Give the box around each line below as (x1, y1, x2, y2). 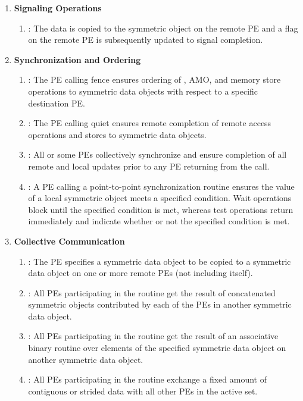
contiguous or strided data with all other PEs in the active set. (28, 384, 258, 397)
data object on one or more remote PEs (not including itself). (28, 267, 253, 279)
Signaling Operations (14, 2, 102, 14)
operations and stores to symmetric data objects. (28, 128, 207, 140)
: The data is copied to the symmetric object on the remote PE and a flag (28, 21, 298, 34)
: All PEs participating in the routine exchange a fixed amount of (28, 373, 267, 386)
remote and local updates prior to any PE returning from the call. (28, 159, 270, 172)
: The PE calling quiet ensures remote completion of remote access (28, 117, 271, 129)
